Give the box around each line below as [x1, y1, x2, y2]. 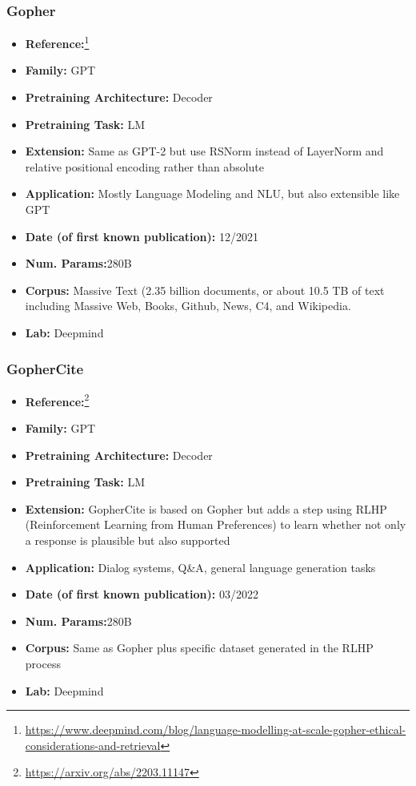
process [25, 655, 61, 671]
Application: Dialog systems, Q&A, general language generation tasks [25, 558, 376, 575]
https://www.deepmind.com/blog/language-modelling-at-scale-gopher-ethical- [25, 721, 406, 738]
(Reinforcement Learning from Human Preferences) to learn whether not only [25, 516, 406, 533]
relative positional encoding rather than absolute [25, 158, 264, 175]
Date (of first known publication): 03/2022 [25, 586, 258, 603]
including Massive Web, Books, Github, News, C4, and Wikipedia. [25, 297, 351, 314]
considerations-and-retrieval [25, 736, 161, 753]
